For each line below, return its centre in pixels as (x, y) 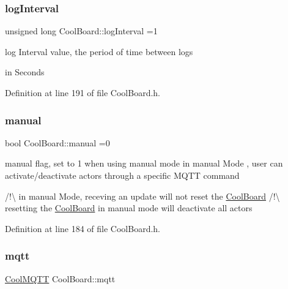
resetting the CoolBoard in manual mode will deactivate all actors (129, 208)
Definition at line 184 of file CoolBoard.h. (83, 228)
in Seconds (25, 72)
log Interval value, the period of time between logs (99, 51)
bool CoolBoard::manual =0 (57, 142)
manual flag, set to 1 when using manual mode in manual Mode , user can (144, 163)
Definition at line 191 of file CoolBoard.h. (83, 92)
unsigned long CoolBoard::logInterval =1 (81, 31)
